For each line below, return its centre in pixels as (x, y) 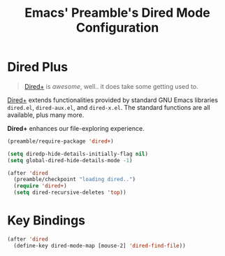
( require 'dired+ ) (41, 186)
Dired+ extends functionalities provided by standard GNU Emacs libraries (113, 100)
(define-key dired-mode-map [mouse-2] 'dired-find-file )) (100, 246)
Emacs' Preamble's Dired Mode (117, 13)
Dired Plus (38, 67)
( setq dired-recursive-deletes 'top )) (70, 193)
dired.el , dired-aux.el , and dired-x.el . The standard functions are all (109, 107)
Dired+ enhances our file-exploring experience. (76, 128)
